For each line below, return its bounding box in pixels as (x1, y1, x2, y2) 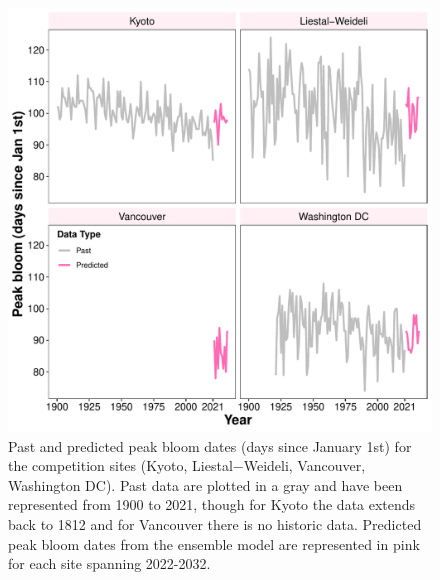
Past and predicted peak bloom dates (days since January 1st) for (8, 435, 412, 456)
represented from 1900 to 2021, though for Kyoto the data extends (8, 494, 416, 515)
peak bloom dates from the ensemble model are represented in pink (8, 533, 420, 554)
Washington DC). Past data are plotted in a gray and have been (8, 474, 403, 495)
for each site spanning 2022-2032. (8, 553, 211, 574)
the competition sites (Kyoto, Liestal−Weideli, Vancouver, (8, 455, 366, 476)
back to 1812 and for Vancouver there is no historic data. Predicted (8, 513, 422, 534)
